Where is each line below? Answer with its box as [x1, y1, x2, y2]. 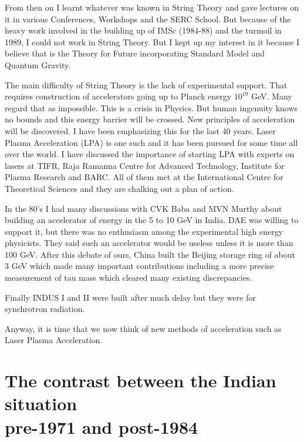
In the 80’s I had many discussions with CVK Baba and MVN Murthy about [5, 202, 282, 214]
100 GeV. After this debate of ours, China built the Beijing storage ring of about [5, 248, 295, 260]
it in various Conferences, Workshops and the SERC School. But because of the [5, 12, 291, 25]
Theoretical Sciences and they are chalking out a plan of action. [5, 182, 234, 194]
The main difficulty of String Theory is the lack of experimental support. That [5, 78, 288, 91]
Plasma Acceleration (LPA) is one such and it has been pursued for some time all [5, 136, 298, 148]
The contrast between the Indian [5, 368, 276, 393]
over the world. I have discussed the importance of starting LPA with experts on [5, 148, 295, 160]
